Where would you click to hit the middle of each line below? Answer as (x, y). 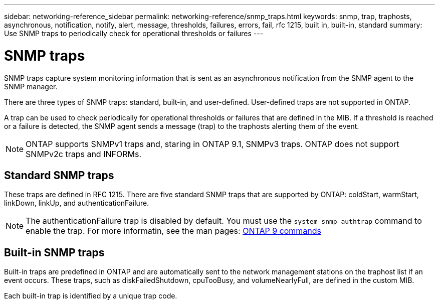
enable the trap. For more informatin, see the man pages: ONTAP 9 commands (174, 231)
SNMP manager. (31, 86)
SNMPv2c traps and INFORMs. (83, 154)
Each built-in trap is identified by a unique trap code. (91, 296)
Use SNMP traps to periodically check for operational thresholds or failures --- (134, 33)
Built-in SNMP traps (54, 252)
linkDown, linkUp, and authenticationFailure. (77, 203)
